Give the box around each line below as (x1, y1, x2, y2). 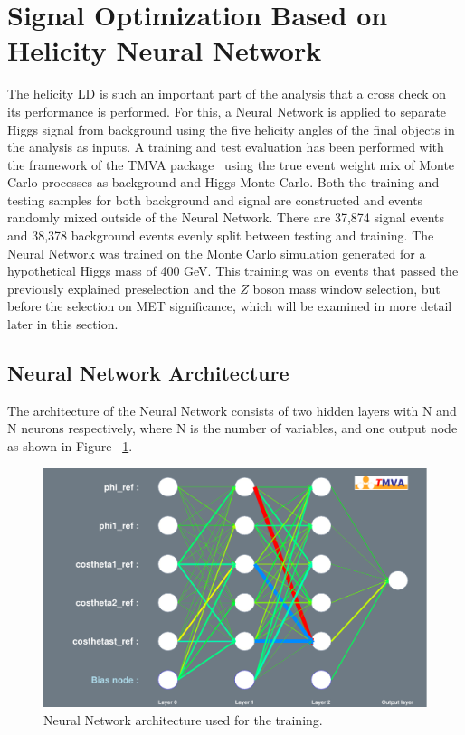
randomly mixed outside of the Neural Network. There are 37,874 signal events (7, 208, 445, 227)
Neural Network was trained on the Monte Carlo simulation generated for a (7, 243, 426, 262)
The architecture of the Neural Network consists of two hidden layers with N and (7, 400, 457, 419)
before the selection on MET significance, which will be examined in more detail (7, 297, 452, 316)
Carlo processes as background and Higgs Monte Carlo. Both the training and (7, 173, 440, 192)
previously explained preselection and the (7, 278, 236, 297)
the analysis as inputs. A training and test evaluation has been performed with (7, 137, 444, 156)
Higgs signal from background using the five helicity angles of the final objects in (7, 119, 455, 138)
